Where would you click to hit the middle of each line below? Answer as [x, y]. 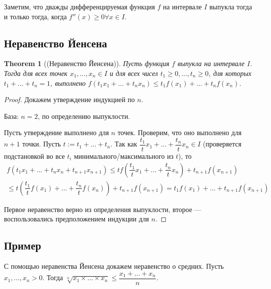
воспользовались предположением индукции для [77, 219]
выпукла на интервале [211, 63]
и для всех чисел [134, 73]
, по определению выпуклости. [84, 116]
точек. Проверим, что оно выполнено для [180, 132]
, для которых [230, 73]
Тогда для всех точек [36, 73]
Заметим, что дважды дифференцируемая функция [80, 6]
